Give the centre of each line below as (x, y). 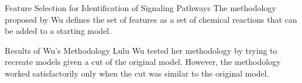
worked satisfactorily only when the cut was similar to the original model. (137, 73)
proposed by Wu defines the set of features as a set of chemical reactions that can (151, 19)
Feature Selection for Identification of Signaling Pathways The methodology (140, 8)
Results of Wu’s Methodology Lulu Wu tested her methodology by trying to (141, 50)
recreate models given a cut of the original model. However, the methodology (143, 62)
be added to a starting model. (58, 31)
